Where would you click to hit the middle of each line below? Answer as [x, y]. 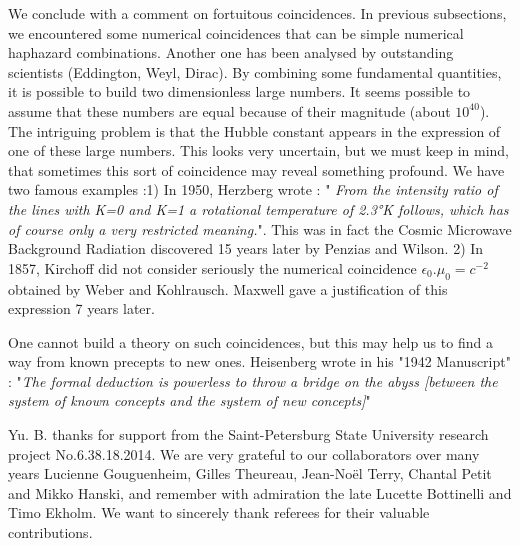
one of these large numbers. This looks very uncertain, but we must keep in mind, [259, 150]
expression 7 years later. [81, 308]
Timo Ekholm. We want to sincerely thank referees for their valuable [219, 512]
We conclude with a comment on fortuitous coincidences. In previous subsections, [257, 13]
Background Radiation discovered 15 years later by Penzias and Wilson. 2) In [246, 248]
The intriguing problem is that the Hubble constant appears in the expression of [254, 130]
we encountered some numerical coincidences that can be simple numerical [236, 32]
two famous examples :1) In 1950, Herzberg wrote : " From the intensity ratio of [253, 189]
